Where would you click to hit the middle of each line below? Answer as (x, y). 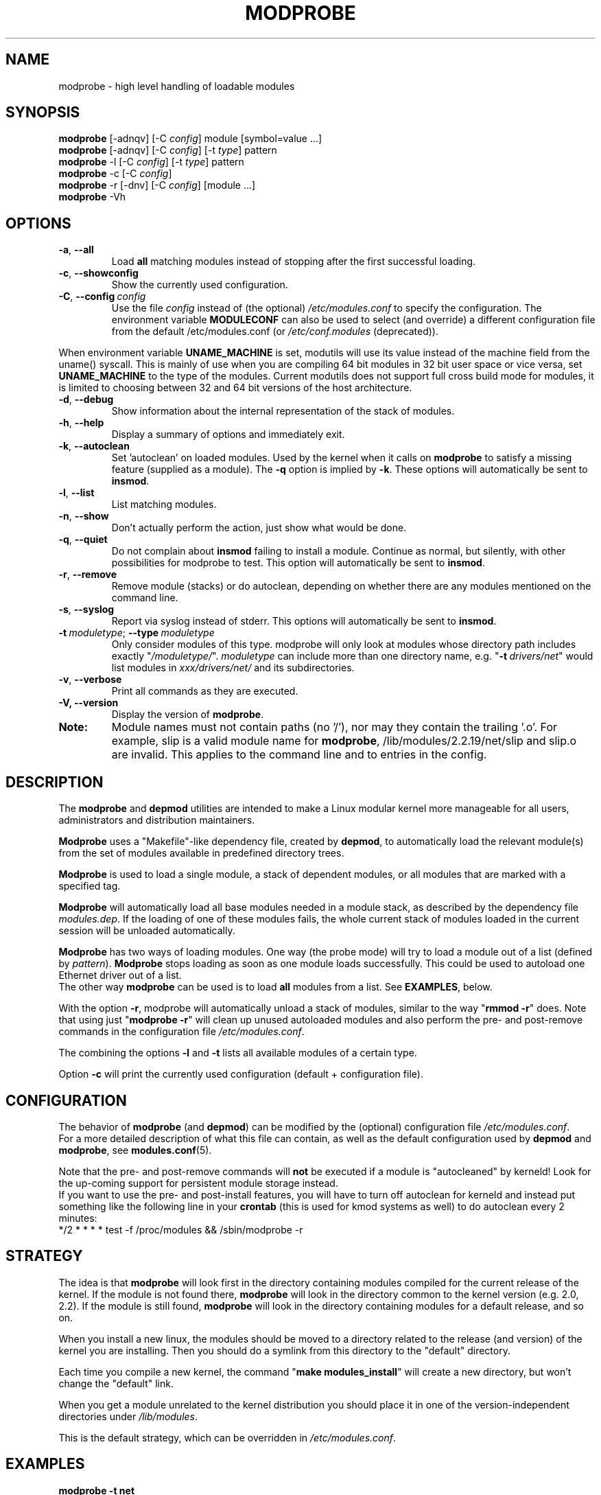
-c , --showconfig (98, 273)
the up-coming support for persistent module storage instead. (198, 1183)
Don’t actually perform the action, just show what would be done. (259, 528)
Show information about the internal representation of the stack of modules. (283, 411)
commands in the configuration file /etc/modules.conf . (181, 1032)
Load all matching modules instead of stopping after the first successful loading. (294, 262)
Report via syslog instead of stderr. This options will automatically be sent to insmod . (304, 621)
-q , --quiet (83, 540)
